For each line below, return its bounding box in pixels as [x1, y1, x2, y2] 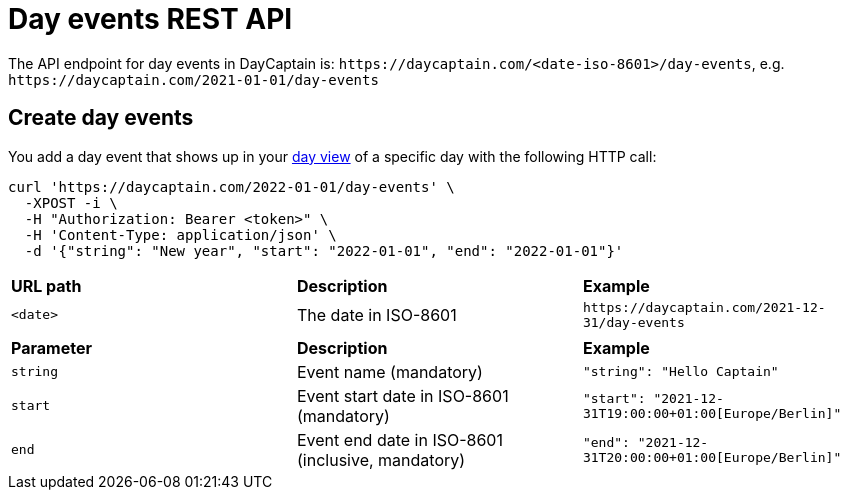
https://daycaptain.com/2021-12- [582, 299, 826, 315]
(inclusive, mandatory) [296, 449, 466, 470]
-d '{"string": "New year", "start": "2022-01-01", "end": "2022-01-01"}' [24, 242, 624, 259]
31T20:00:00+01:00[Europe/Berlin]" [582, 449, 842, 465]
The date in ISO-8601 [296, 304, 457, 325]
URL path [11, 275, 82, 296]
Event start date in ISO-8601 [296, 385, 509, 406]
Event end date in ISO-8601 [296, 429, 503, 450]
